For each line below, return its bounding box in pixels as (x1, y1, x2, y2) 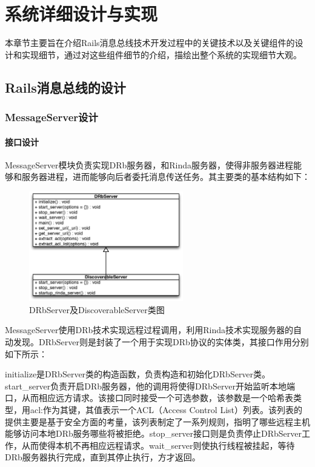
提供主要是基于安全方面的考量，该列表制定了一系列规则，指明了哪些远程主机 (5, 415, 310, 428)
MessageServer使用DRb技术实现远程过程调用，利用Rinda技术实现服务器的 (5, 323, 294, 336)
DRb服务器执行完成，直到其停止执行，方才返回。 (5, 451, 201, 463)
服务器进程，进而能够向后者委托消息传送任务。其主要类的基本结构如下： (21, 170, 310, 183)
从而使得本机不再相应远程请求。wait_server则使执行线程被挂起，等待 (21, 439, 295, 451)
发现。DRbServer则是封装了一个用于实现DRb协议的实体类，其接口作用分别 (13, 336, 309, 348)
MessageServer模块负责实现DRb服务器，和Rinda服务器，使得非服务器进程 (5, 158, 294, 171)
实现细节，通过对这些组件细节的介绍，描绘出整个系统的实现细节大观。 (21, 48, 302, 61)
